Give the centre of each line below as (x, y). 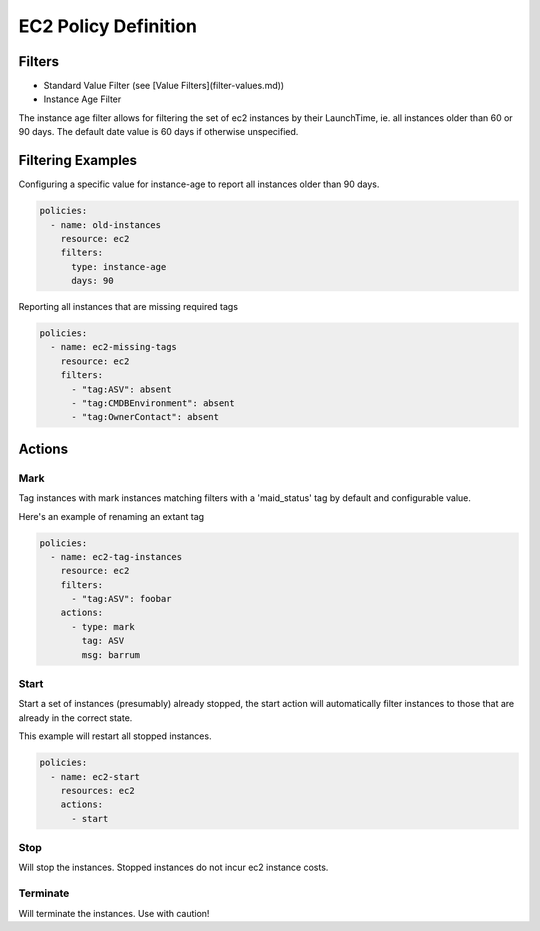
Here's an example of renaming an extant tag (111, 516)
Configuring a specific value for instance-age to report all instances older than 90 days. (199, 184)
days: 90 (92, 281)
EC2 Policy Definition (108, 26)
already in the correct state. (75, 717)
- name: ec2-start (95, 776)
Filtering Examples (78, 160)
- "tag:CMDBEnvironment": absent (153, 403)
